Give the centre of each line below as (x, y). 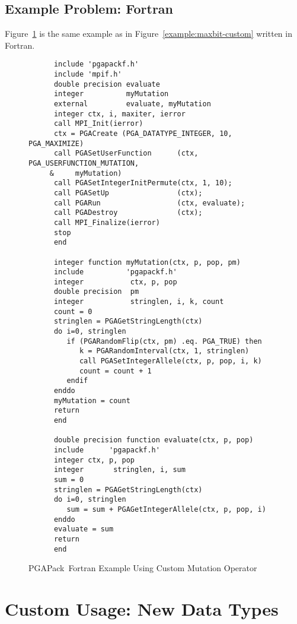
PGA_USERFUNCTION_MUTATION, (84, 163)
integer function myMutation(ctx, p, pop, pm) (147, 262)
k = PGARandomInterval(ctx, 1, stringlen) (164, 351)
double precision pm (96, 292)
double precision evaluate (107, 84)
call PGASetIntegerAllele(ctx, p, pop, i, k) (170, 361)
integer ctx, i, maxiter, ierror (119, 114)
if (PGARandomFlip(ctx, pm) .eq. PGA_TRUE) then (164, 341)
